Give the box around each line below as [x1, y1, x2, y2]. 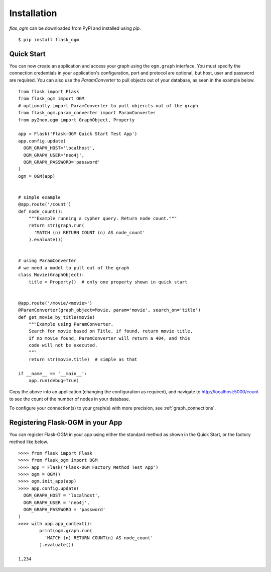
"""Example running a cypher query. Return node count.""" [28, 216, 177, 222]
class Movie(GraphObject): [18, 272, 85, 278]
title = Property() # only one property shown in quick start [28, 279, 188, 284]
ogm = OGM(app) [18, 173, 56, 179]
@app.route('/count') [18, 201, 71, 207]
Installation [9, 8, 57, 19]
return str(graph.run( [28, 223, 85, 229]
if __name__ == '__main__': [18, 371, 87, 376]
